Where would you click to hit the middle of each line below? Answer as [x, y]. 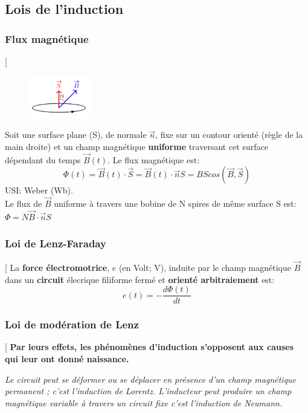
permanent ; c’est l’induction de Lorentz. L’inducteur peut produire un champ [148, 391]
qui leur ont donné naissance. [67, 359]
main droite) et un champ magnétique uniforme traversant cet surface [136, 146]
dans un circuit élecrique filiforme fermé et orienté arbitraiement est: [140, 279]
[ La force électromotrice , [57, 267]
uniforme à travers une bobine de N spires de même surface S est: [175, 203]
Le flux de [24, 203]
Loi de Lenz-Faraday [56, 243]
